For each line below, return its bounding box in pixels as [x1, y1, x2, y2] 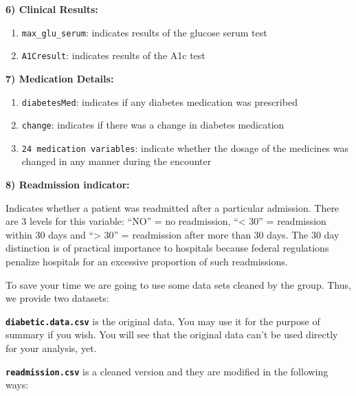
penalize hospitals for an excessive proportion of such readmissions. [5, 254, 288, 269]
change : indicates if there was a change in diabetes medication [21, 118, 285, 132]
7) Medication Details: [5, 71, 114, 85]
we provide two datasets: [5, 291, 109, 305]
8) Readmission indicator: [5, 177, 130, 192]
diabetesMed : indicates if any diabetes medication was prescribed [21, 94, 298, 109]
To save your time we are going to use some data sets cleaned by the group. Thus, [5, 277, 351, 291]
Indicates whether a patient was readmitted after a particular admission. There [5, 200, 340, 214]
